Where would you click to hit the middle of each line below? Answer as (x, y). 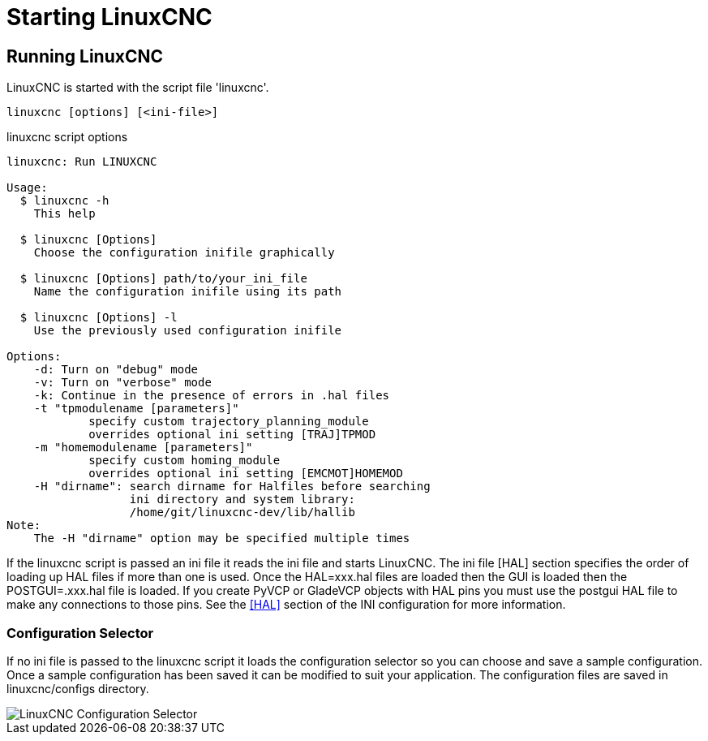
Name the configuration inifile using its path (188, 292)
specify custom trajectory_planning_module (229, 422)
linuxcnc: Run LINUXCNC (82, 162)
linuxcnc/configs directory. (78, 688)
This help (64, 214)
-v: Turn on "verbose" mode (122, 383)
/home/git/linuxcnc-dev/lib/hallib (242, 513)
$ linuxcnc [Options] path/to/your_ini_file (163, 279)
